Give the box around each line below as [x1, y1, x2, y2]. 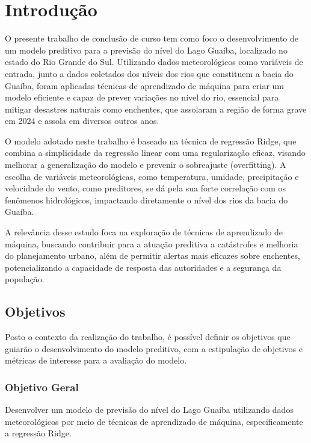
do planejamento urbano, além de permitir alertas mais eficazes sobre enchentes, [5, 249, 300, 262]
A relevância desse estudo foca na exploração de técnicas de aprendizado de [5, 226, 283, 238]
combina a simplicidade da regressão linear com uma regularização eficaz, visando [5, 146, 306, 159]
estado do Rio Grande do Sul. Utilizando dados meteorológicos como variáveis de [5, 55, 303, 68]
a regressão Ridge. [5, 427, 72, 439]
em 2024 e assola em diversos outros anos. [5, 114, 159, 127]
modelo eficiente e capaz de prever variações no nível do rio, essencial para [5, 91, 279, 104]
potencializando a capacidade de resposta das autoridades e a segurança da [5, 261, 282, 273]
